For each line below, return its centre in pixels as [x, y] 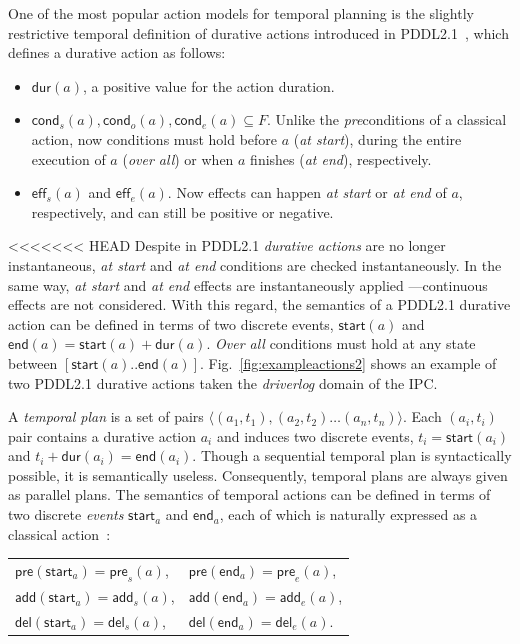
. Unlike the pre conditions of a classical [387, 119]
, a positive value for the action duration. [208, 85]
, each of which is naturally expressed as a [348, 514]
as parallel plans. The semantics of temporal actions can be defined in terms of [249, 494]
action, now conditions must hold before [154, 138]
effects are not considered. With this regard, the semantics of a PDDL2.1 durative [259, 304]
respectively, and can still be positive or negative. [182, 211]
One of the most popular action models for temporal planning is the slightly [241, 13]
